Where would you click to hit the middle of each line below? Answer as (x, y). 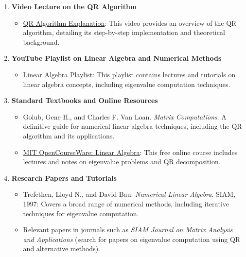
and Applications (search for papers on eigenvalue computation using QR (132, 239)
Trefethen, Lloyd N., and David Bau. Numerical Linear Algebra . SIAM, (129, 194)
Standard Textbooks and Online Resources (85, 100)
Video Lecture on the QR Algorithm (74, 6)
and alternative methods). (62, 248)
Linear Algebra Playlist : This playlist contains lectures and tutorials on (129, 74)
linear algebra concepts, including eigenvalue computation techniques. (127, 84)
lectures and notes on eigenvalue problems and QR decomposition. (122, 162)
